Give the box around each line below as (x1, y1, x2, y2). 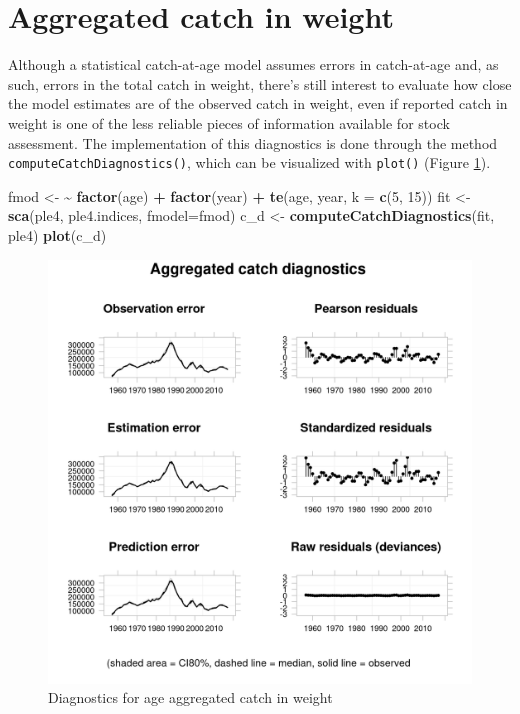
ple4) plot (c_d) (8, 224, 107, 245)
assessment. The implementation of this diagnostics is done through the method (8, 132, 498, 153)
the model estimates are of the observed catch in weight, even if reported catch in (8, 93, 508, 114)
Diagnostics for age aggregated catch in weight (48, 687, 333, 708)
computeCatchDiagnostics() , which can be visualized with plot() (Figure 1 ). (8, 152, 491, 173)
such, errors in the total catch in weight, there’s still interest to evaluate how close (8, 73, 512, 94)
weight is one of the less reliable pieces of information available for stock (8, 112, 450, 133)
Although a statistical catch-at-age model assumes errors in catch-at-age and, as (8, 54, 499, 75)
